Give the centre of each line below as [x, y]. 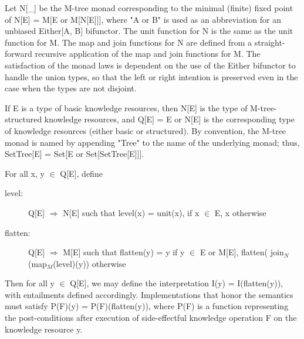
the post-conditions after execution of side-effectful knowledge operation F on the [151, 318]
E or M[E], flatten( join [242, 252]
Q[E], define [81, 173]
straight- [270, 42]
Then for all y [30, 283]
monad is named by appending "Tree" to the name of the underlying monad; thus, [152, 142]
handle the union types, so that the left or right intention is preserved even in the [151, 76]
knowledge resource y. [44, 329]
